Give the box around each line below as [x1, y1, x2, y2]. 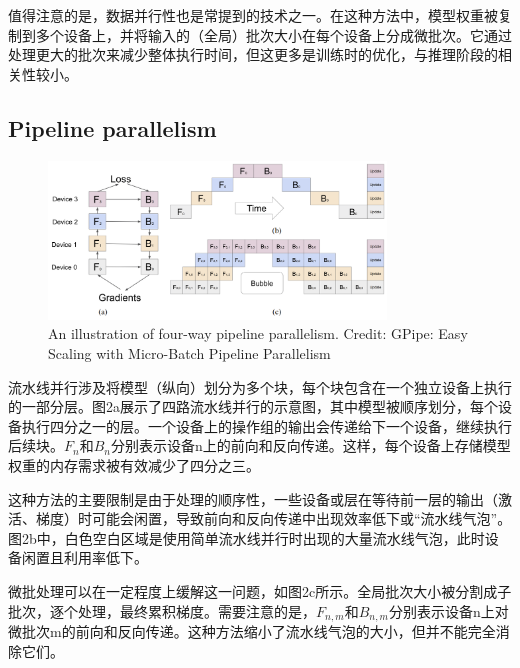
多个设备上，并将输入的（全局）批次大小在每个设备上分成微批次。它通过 [35, 24, 512, 45]
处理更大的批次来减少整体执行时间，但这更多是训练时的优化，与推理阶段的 [8, 44, 498, 65]
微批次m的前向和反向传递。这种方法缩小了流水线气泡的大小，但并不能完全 [8, 621, 496, 642]
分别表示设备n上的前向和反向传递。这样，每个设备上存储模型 [111, 435, 511, 456]
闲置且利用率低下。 [21, 547, 148, 568]
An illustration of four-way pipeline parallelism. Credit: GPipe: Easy [48, 323, 468, 344]
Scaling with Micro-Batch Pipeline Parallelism [48, 343, 331, 364]
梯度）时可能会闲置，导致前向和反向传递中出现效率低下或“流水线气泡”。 [35, 508, 512, 529]
